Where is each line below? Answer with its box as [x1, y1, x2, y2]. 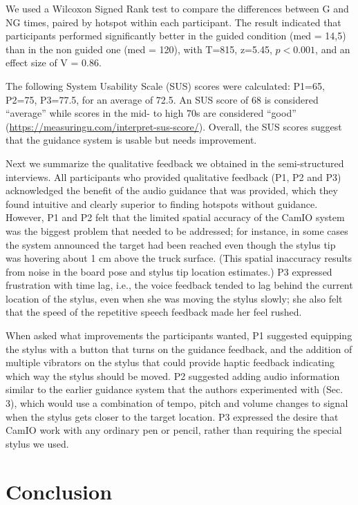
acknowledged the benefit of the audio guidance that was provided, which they [6, 183, 338, 198]
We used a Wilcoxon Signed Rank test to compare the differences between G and [6, 1, 349, 15]
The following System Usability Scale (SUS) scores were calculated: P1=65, [6, 78, 325, 93]
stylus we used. [6, 436, 69, 450]
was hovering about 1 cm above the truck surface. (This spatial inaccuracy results [6, 251, 352, 265]
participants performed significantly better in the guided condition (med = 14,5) [6, 28, 346, 43]
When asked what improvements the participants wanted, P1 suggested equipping [6, 328, 352, 343]
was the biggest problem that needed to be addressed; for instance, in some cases [6, 223, 348, 238]
